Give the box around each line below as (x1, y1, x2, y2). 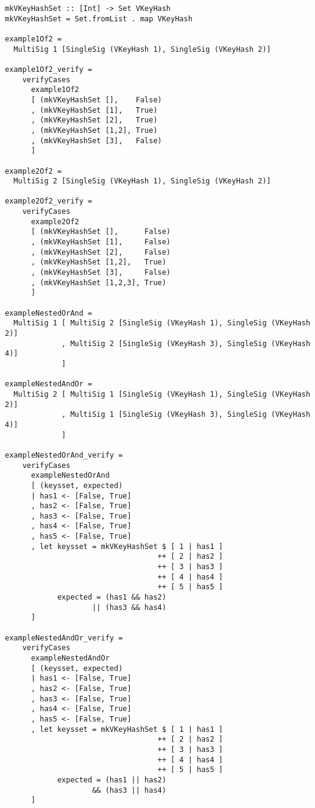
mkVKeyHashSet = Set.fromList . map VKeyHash (5, 14, 193, 23)
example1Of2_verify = (5, 65, 93, 74)
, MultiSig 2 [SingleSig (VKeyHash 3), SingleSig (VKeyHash (62, 339, 311, 348)
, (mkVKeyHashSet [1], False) (30, 238, 171, 247)
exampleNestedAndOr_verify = (5, 633, 123, 642)
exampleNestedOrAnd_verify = (5, 450, 123, 459)
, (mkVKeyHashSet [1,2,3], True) (30, 278, 166, 287)
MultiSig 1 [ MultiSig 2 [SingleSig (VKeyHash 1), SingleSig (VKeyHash (13, 319, 311, 328)
